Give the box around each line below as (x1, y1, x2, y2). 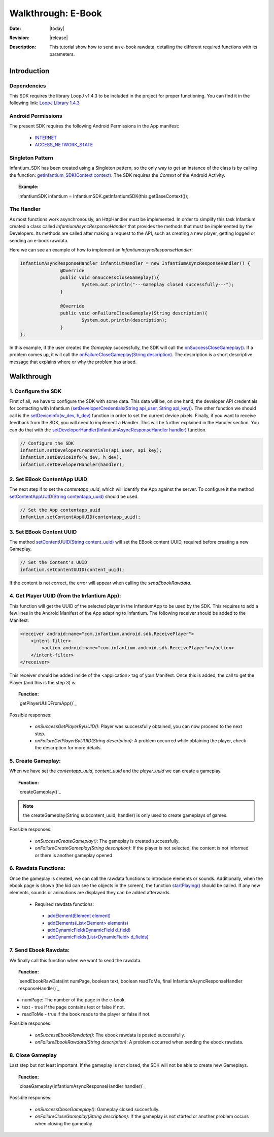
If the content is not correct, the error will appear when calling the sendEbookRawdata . (9, 580, 192, 586)
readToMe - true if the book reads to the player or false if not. (22, 1011, 151, 1017)
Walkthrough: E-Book (9, 8, 102, 19)
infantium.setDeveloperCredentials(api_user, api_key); (20, 447, 162, 453)
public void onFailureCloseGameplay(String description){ (60, 310, 208, 316)
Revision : (9, 35, 30, 41)
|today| (49, 25, 64, 31)
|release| (49, 35, 68, 41)
